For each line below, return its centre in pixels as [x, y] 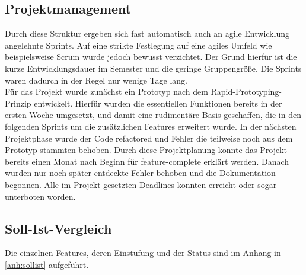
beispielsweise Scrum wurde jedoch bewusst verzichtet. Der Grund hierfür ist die [151, 57]
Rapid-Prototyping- [246, 92]
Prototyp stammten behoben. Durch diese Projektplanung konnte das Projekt [146, 150]
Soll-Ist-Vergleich [58, 228]
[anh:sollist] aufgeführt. [47, 264]
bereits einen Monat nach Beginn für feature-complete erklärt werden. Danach [147, 161]
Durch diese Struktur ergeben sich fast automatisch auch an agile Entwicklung [147, 33]
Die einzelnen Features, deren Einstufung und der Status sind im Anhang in [143, 253]
